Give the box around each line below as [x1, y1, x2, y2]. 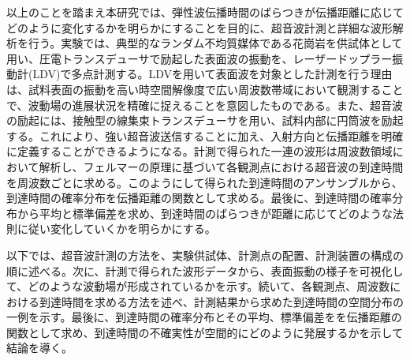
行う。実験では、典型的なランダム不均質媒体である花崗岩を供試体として [28, 35, 403, 51]
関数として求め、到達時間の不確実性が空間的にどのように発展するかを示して [6, 324, 404, 340]
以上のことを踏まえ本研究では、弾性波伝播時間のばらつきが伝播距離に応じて [6, 4, 404, 20]
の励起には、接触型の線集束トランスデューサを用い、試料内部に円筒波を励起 [6, 112, 404, 129]
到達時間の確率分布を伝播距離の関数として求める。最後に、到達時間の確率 [6, 189, 393, 206]
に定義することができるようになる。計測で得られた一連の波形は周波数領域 [6, 143, 393, 159]
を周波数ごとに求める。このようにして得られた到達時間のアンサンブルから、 [6, 174, 403, 190]
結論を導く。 [6, 339, 73, 356]
